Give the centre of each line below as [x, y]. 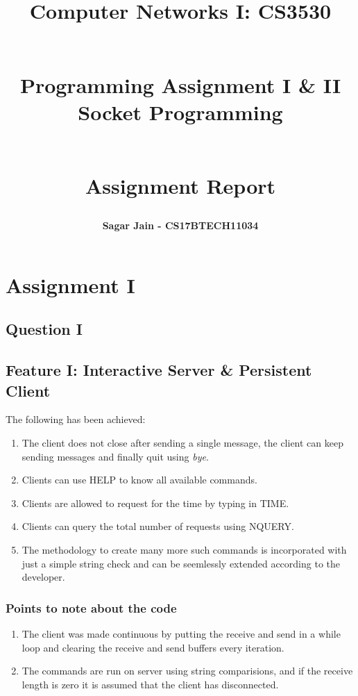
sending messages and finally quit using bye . [115, 456]
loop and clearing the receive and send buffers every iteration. [153, 647]
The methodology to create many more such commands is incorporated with [184, 550]
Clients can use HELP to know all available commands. [139, 480]
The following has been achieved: [76, 419]
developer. [43, 577]
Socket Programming [180, 111]
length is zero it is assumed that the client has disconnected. [150, 684]
